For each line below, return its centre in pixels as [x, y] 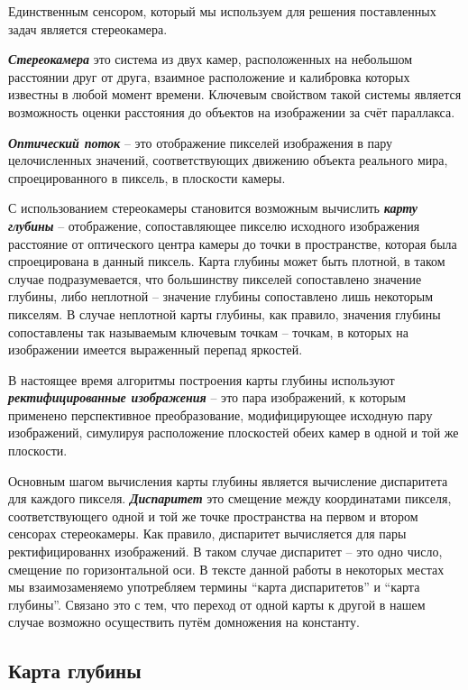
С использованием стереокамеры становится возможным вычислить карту [213, 208]
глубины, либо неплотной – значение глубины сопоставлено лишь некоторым [221, 296]
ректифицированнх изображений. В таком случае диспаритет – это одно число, [225, 552]
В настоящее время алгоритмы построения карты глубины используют [202, 379]
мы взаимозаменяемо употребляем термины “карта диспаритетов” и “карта [214, 587]
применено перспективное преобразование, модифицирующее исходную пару [220, 414]
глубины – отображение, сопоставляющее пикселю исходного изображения [214, 225]
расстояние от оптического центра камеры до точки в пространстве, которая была [233, 243]
